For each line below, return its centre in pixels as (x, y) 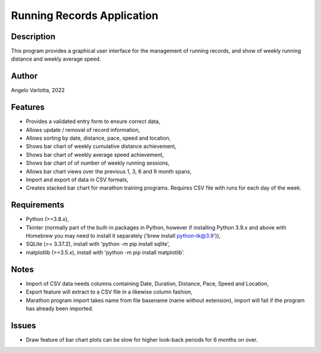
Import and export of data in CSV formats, (77, 179)
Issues (23, 325)
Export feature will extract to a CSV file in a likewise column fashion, (109, 292)
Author (24, 76)
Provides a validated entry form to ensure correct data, (93, 121)
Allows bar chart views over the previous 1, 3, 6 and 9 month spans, (109, 171)
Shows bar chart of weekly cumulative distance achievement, (101, 146)
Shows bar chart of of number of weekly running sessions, (97, 163)
